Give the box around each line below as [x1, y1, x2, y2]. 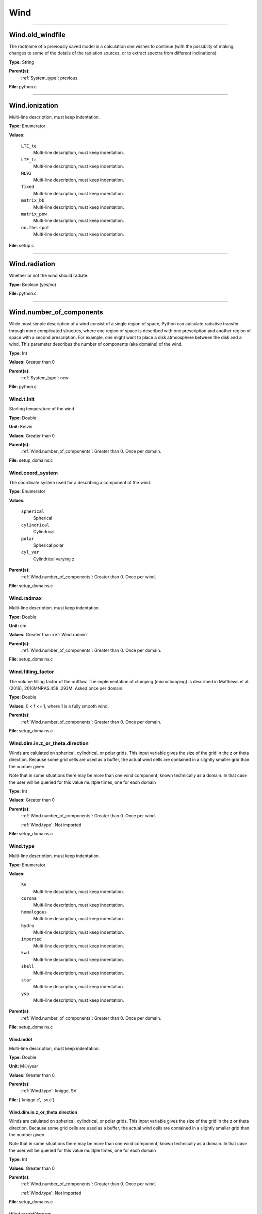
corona [21, 896, 37, 901]
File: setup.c [9, 242, 34, 248]
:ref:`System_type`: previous [21, 75, 78, 81]
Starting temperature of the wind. [9, 406, 76, 412]
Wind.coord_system [9, 469, 58, 476]
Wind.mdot [9, 1037, 33, 1043]
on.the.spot [21, 225, 49, 230]
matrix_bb [21, 198, 45, 203]
